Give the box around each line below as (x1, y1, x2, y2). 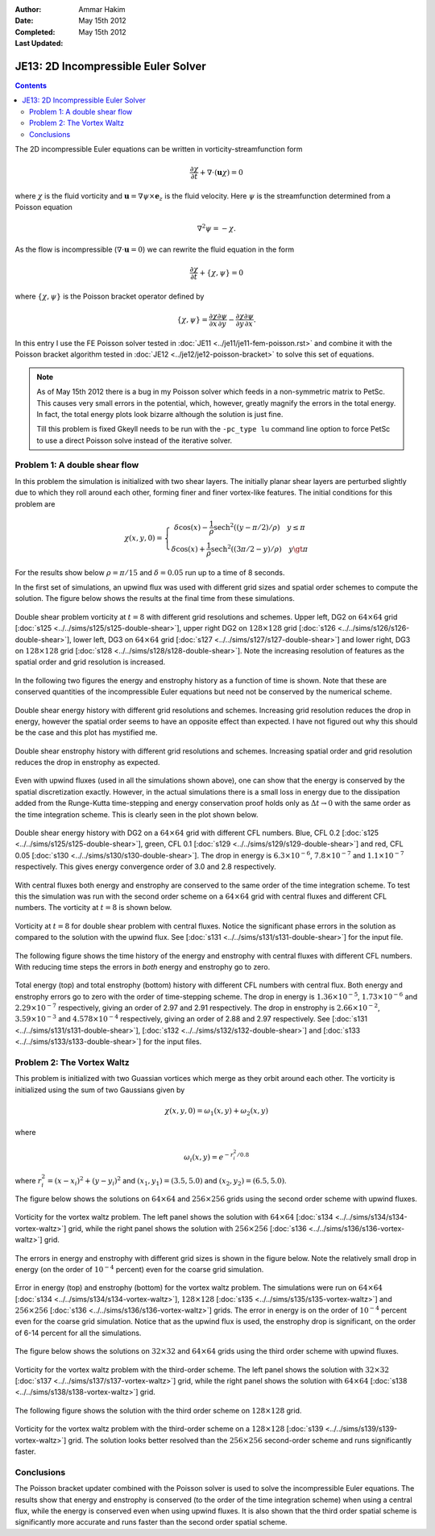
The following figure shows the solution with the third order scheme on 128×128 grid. (14, 1405, 302, 1415)
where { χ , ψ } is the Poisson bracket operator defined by (14, 291, 205, 301)
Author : (14, 5, 42, 14)
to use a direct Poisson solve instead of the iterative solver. (36, 436, 233, 445)
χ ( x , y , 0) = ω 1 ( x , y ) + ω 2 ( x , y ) (164, 1106, 269, 1117)
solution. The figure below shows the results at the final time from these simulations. (14, 594, 296, 603)
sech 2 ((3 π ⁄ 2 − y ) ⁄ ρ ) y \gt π (210, 543, 309, 553)
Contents (14, 81, 48, 90)
